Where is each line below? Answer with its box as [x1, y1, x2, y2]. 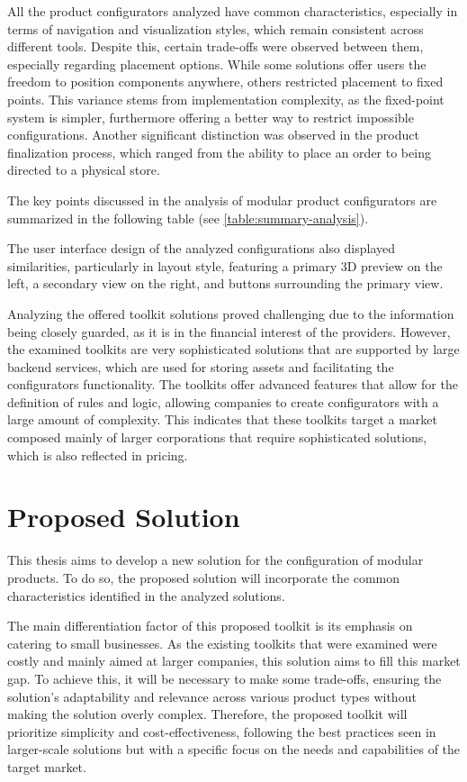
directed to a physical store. [7, 160, 160, 179]
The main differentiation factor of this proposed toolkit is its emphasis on [7, 616, 413, 635]
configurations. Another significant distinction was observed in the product [7, 125, 419, 144]
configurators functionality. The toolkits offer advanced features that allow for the [7, 375, 458, 394]
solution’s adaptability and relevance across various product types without [7, 687, 417, 705]
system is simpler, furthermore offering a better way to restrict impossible [7, 107, 414, 126]
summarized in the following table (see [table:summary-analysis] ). [7, 208, 369, 227]
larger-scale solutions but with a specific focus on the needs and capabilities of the [7, 740, 461, 759]
